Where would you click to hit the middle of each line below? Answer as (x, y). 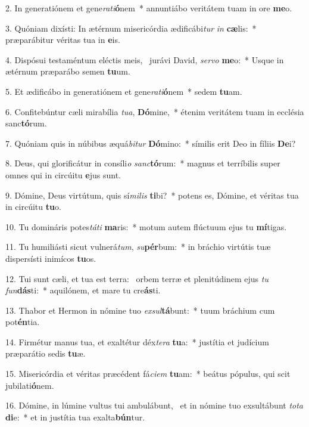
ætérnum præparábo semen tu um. (68, 71)
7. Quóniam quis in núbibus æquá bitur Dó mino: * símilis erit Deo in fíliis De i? (151, 143)
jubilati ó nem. (30, 385)
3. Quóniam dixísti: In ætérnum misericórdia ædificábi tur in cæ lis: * (131, 28)
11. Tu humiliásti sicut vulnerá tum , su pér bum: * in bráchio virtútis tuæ (138, 247)
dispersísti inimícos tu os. (51, 258)
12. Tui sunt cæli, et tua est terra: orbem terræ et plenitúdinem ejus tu (137, 278)
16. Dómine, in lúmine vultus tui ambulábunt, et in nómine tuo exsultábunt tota (154, 405)
